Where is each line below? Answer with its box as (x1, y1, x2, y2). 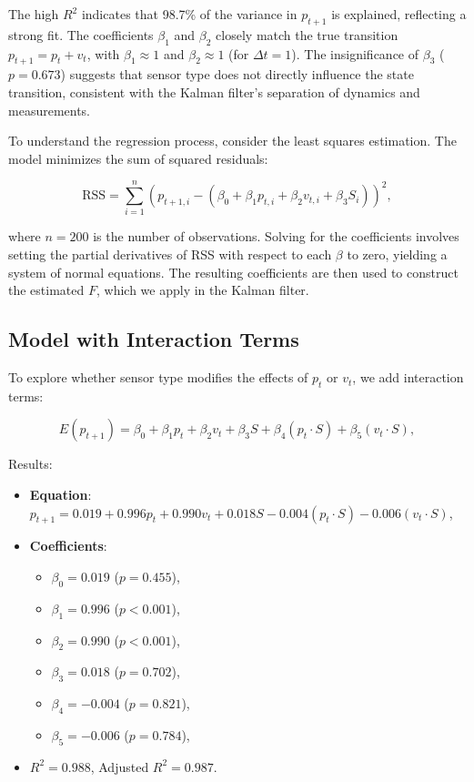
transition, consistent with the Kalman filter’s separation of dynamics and (8, 82, 420, 101)
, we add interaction (352, 368, 464, 387)
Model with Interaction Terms (8, 325, 299, 353)
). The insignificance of (291, 44, 419, 63)
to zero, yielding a (347, 245, 448, 264)
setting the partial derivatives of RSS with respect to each (8, 245, 332, 264)
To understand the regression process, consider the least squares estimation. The (8, 131, 457, 150)
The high (8, 5, 59, 23)
